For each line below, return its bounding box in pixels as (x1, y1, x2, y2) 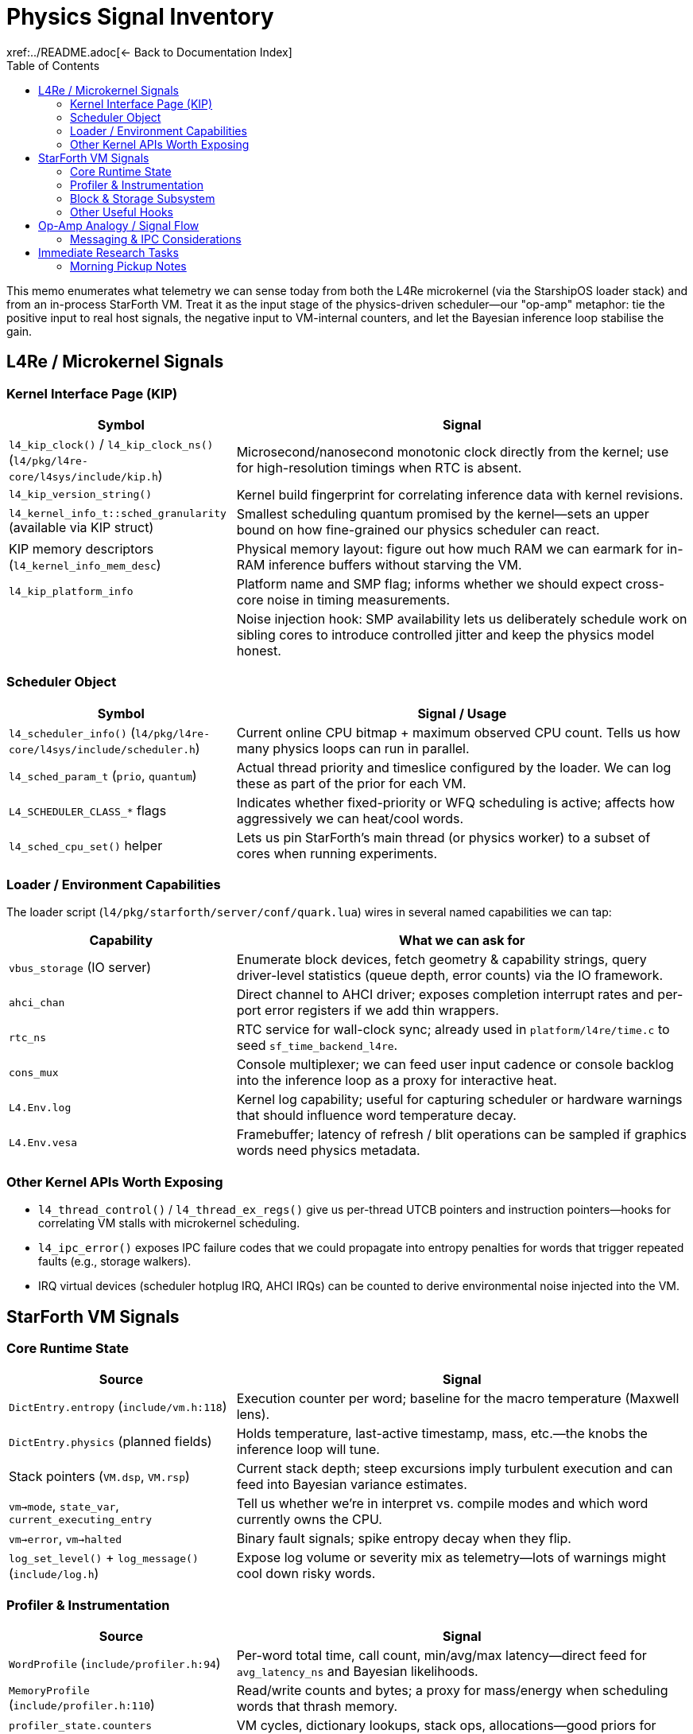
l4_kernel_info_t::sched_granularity (9, 507, 226, 520)
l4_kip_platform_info (9, 585, 134, 598)
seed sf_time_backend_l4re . (236, 1037, 398, 1054)
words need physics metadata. (236, 1142, 420, 1159)
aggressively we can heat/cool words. (236, 810, 464, 826)
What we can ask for (399, 932, 525, 949)
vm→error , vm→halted (9, 1530, 122, 1547)
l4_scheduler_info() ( (9, 724, 136, 741)
